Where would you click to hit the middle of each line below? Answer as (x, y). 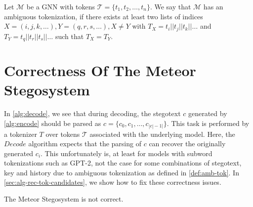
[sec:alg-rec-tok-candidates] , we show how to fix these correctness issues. (113, 182)
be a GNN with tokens (61, 6)
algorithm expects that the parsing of (85, 144)
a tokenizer (21, 134)
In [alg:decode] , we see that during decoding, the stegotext (92, 113)
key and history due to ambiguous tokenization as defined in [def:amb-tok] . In (122, 172)
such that (69, 36)
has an (213, 6)
